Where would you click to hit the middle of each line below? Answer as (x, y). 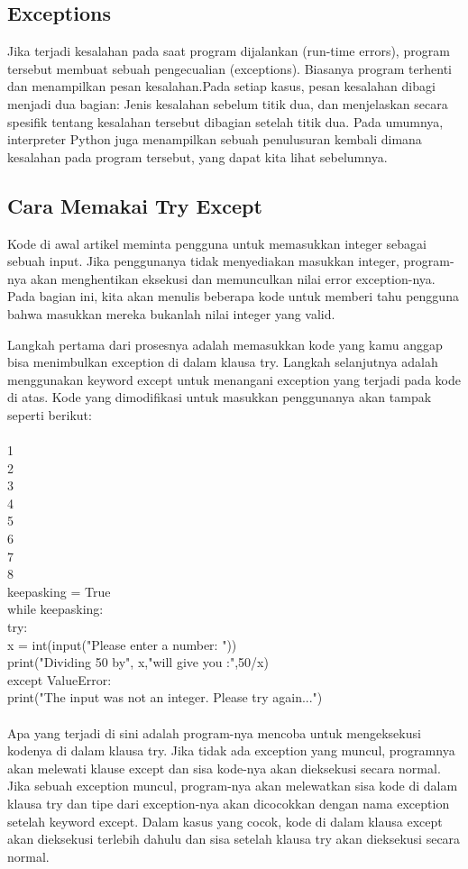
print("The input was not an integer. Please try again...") (165, 697)
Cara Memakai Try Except (135, 205)
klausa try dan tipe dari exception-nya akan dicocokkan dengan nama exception (229, 803)
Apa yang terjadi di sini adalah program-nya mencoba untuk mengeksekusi (214, 732)
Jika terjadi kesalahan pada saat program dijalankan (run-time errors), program (229, 51)
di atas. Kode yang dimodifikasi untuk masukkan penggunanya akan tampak (220, 397)
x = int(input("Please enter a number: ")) (122, 644)
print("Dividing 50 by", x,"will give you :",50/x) (138, 662)
